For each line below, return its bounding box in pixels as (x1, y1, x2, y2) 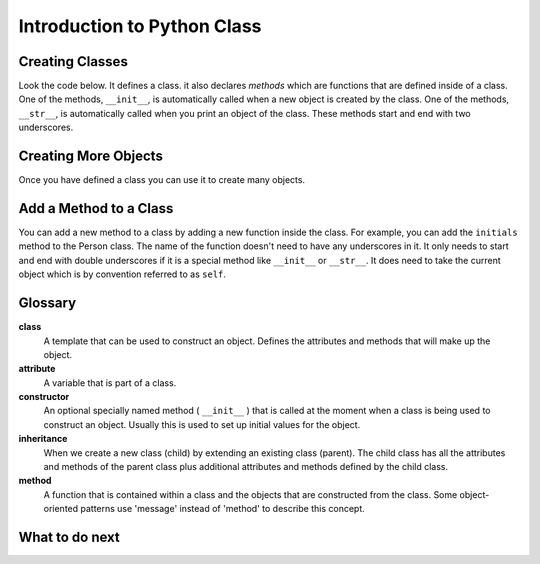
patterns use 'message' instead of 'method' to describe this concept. (80, 503, 365, 515)
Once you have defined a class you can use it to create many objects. (18, 174, 305, 186)
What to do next (18, 529, 120, 546)
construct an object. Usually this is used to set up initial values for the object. (43, 418, 361, 430)
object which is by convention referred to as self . (18, 268, 227, 280)
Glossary (18, 295, 77, 312)
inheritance (18, 433, 68, 445)
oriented (43, 503, 79, 515)
